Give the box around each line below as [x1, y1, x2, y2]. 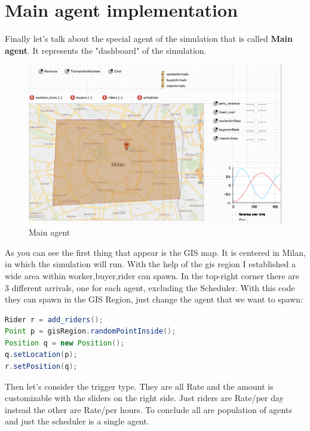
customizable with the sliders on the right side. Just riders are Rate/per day [5, 392, 284, 404]
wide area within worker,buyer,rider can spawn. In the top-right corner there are [5, 269, 299, 282]
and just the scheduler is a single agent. [5, 415, 149, 427]
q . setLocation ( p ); [5, 350, 78, 359]
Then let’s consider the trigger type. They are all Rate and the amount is [5, 380, 274, 392]
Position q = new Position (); [5, 338, 125, 347]
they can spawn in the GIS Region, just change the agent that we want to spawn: [5, 293, 303, 305]
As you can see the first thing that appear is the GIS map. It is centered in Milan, [5, 246, 306, 258]
